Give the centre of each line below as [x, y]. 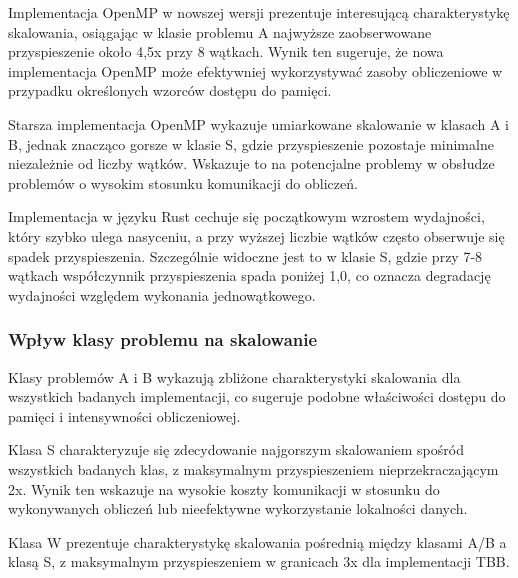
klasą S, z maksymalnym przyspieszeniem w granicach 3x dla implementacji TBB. [259, 561]
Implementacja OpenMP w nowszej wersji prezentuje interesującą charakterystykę [259, 12]
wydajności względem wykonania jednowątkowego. [162, 294]
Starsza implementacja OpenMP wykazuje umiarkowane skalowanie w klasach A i [258, 123]
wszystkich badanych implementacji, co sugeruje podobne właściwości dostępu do [257, 396]
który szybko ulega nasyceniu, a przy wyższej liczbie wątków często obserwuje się [256, 235]
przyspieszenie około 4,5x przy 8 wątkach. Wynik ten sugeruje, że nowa [226, 51]
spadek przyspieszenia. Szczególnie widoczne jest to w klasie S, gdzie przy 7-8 [245, 255]
